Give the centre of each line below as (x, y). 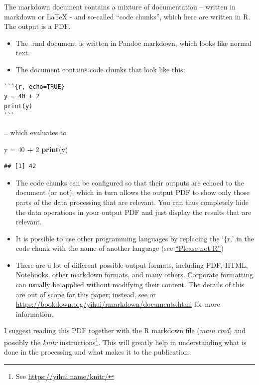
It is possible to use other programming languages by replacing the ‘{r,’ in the (135, 238)
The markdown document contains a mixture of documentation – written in (120, 6)
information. (34, 313)
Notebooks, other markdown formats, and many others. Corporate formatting (134, 275)
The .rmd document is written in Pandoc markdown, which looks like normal (133, 43)
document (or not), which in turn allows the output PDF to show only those (132, 192)
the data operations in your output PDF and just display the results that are (133, 212)
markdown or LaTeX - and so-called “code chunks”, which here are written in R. (127, 16)
